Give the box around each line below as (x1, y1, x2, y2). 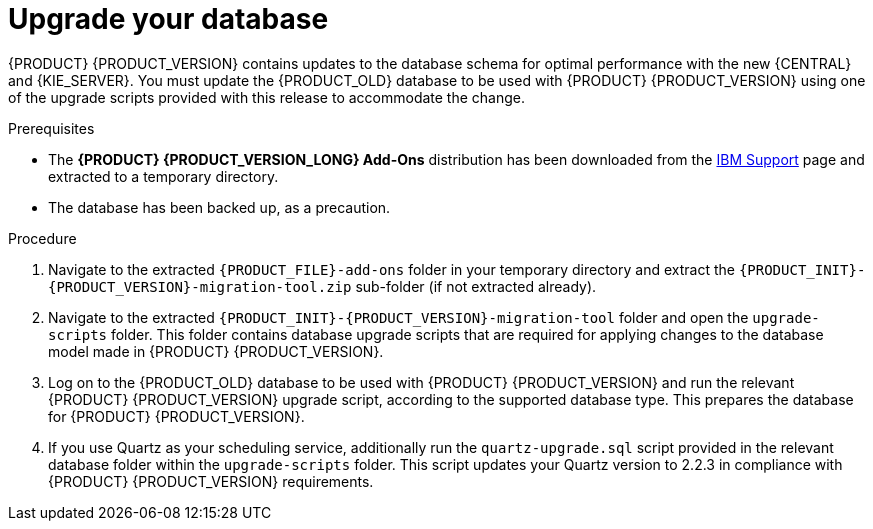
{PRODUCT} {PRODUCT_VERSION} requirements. (48, 472, 374, 490)
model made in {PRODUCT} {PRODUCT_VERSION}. (48, 342, 384, 360)
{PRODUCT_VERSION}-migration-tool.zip (48, 278, 352, 295)
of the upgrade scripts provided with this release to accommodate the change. (8, 88, 526, 106)
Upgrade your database (8, 2, 329, 36)
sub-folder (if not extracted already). (355, 277, 597, 295)
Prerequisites (8, 119, 95, 137)
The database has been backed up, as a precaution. (48, 198, 391, 216)
